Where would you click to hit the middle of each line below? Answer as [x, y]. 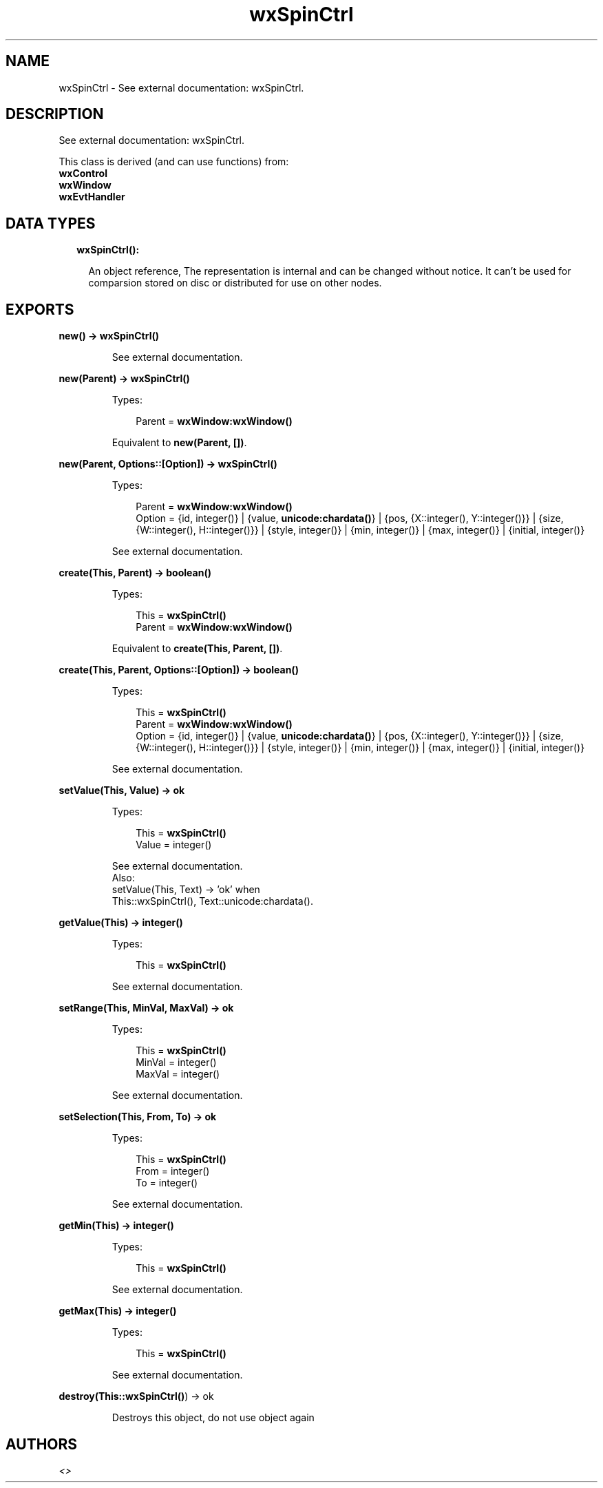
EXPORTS [40, 309]
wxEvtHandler [92, 197]
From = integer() [173, 1171]
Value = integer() [174, 845]
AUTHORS [42, 1444]
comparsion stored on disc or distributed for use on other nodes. [235, 283]
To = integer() [167, 1183]
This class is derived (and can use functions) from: [174, 162]
